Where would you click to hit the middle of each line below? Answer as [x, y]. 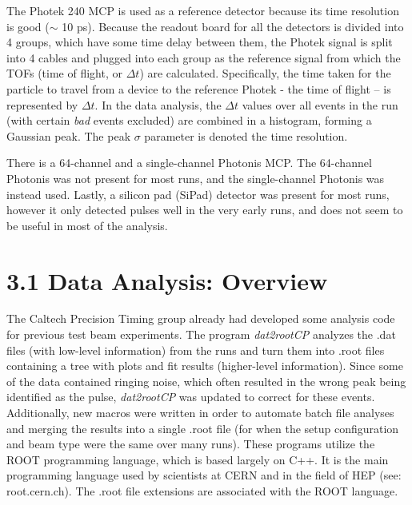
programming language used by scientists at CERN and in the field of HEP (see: [204, 475]
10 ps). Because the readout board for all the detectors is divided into [233, 26]
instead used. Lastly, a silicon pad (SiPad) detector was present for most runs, [198, 194]
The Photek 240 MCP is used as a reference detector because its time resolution [203, 10]
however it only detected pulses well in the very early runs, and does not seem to [205, 210]
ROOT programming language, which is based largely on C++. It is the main [198, 459]
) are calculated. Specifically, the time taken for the [265, 73]
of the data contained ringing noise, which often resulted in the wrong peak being [206, 381]
